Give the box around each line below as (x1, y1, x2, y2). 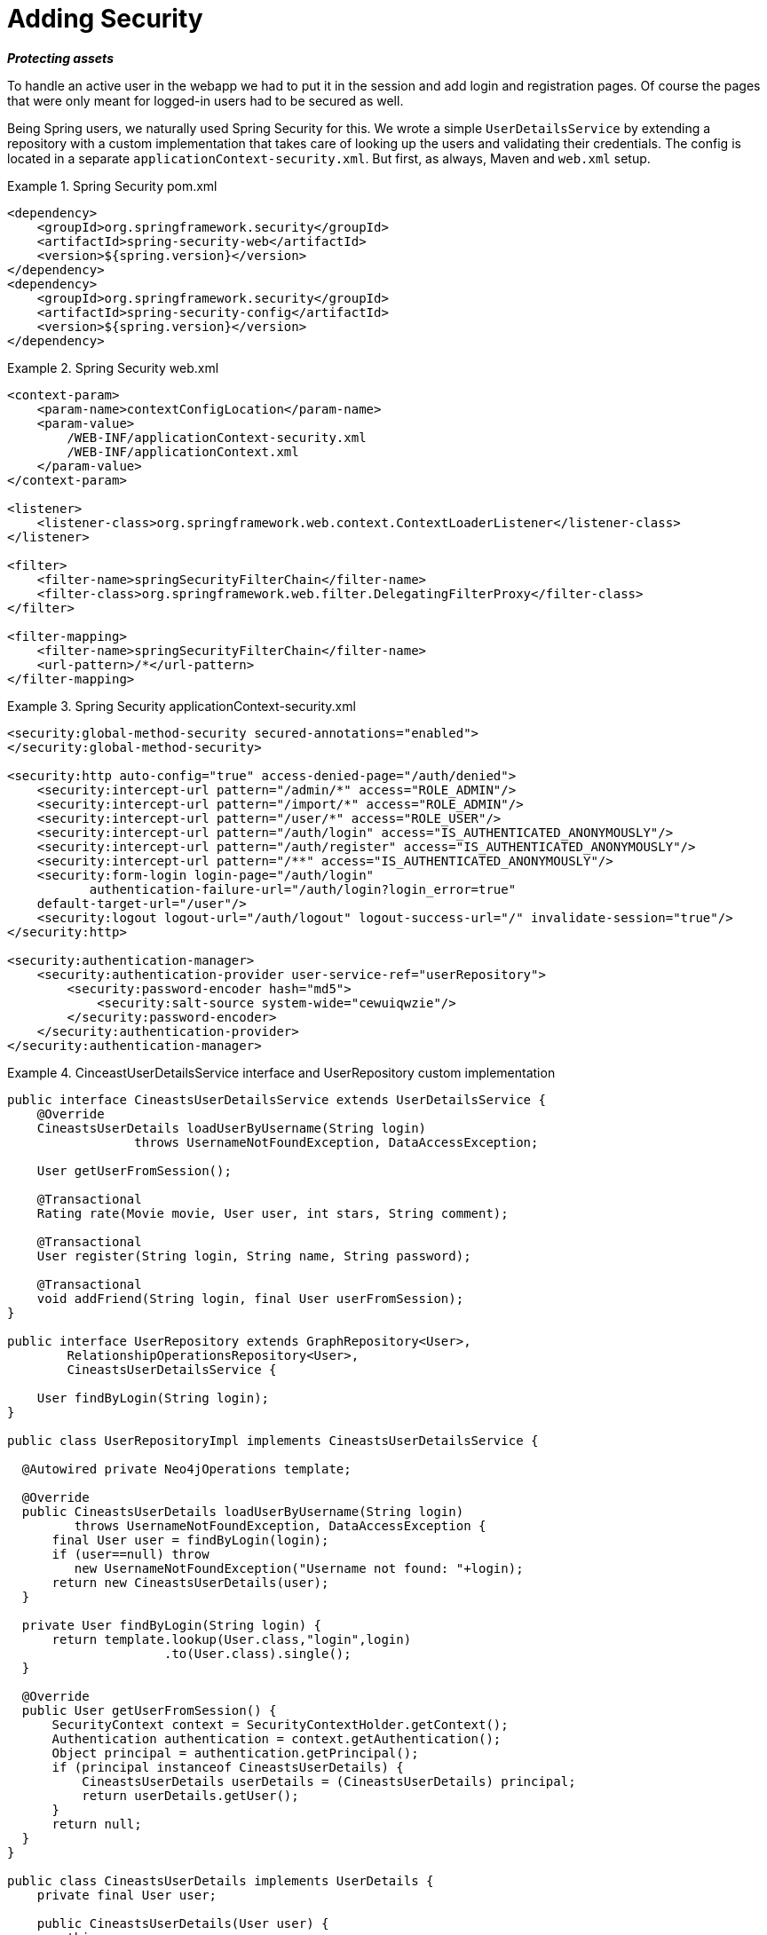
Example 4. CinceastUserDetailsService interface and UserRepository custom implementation (7, 1064, 556, 1080)
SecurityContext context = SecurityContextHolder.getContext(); (51, 1717, 509, 1732)
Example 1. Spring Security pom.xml (7, 178, 217, 193)
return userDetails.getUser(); (82, 1788, 299, 1803)
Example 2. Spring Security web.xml (7, 359, 219, 375)
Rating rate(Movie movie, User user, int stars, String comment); (36, 1205, 509, 1220)
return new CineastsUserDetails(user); (51, 1575, 329, 1590)
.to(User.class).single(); (164, 1646, 352, 1661)
